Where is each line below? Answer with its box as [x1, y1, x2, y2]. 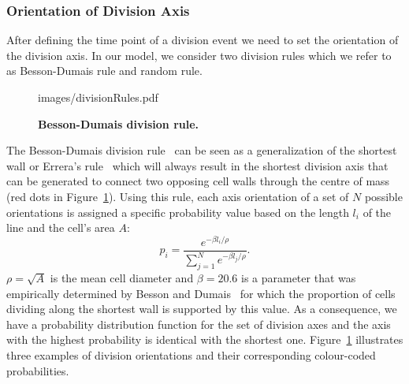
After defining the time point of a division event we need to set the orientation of [6, 32, 399, 48]
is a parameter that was [240, 270, 356, 286]
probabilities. [6, 362, 69, 378]
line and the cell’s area [6, 219, 115, 236]
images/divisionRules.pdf [38, 89, 158, 105]
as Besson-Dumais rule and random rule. [6, 62, 203, 79]
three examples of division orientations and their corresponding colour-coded [6, 347, 376, 363]
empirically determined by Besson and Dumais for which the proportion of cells [6, 285, 396, 301]
